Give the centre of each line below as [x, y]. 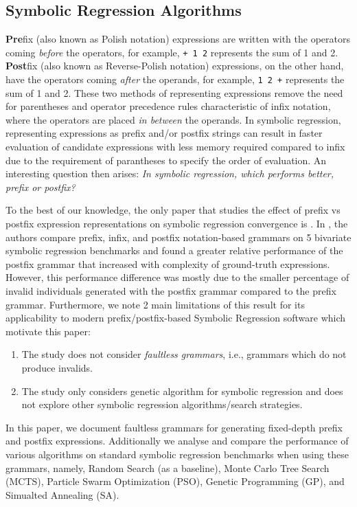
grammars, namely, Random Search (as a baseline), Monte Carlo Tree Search [168, 467]
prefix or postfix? [41, 187]
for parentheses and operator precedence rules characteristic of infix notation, [168, 106]
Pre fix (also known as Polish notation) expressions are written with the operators [178, 39]
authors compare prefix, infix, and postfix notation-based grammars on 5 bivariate [178, 237]
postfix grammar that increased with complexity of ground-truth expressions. [168, 263]
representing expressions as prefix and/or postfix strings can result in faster [164, 133]
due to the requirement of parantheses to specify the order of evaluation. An [166, 160]
